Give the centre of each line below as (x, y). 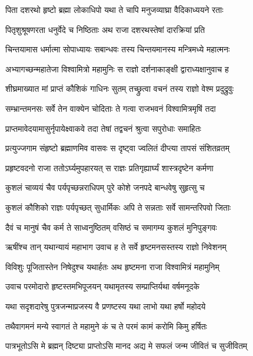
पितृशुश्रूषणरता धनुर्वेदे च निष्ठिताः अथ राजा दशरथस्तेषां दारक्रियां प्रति (105, 29)
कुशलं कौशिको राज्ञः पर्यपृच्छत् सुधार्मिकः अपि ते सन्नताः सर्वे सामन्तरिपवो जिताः (118, 207)
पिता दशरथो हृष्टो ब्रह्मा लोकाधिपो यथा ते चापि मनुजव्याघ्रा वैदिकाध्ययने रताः (114, 9)
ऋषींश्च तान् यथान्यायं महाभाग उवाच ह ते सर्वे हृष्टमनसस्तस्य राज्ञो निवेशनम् (116, 247)
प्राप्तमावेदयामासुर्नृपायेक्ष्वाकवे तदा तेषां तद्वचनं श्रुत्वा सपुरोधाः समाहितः (103, 128)
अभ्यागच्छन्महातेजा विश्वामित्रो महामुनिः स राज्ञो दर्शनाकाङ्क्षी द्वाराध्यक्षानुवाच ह (117, 69)
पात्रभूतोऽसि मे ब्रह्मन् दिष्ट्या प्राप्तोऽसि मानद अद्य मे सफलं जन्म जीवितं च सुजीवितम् (126, 346)
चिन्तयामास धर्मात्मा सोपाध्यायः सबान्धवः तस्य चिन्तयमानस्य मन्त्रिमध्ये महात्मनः (118, 49)
